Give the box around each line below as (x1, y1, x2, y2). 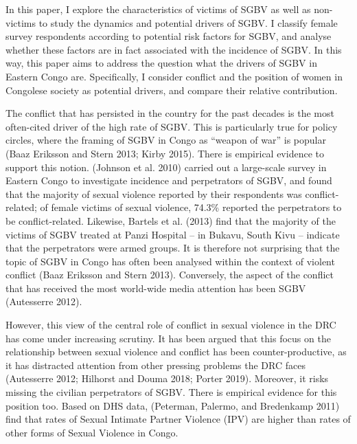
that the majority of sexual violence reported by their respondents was (5, 186, 302, 201)
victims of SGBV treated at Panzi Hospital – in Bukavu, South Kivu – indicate (5, 227, 340, 241)
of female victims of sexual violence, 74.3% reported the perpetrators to (40, 200, 342, 214)
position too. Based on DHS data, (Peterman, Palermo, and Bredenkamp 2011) (5, 398, 340, 412)
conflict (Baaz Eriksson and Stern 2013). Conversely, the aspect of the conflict (5, 267, 334, 282)
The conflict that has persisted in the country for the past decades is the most (5, 106, 334, 120)
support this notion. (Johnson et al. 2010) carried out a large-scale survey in (5, 159, 327, 174)
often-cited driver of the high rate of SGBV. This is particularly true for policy (5, 119, 338, 133)
